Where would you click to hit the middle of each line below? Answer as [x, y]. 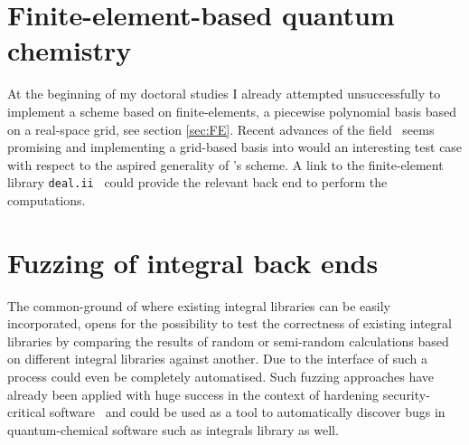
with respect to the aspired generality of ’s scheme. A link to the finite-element [225, 164]
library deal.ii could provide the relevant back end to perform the [197, 182]
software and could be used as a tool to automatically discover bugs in [247, 412]
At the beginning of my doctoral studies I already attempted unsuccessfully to [224, 94]
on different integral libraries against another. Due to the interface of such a [217, 359]
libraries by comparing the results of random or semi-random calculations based [228, 341]
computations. [47, 199]
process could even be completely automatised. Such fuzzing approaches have [221, 377]
